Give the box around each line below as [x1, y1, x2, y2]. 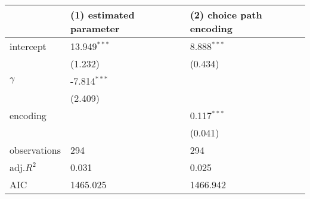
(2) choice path [190, 8, 262, 21]
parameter [70, 21, 120, 35]
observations [10, 143, 61, 157]
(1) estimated [70, 8, 135, 21]
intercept [10, 39, 46, 53]
